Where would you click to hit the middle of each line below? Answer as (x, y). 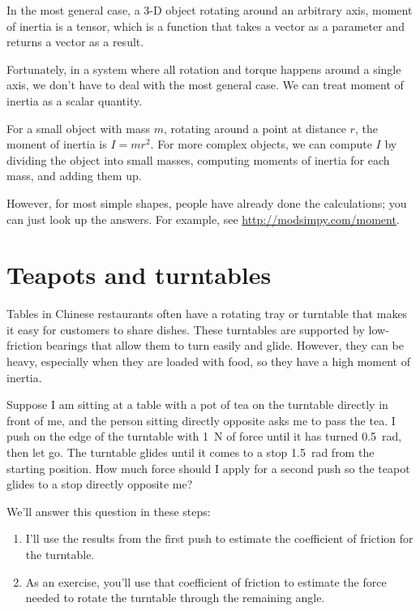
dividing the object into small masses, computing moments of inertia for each (198, 159)
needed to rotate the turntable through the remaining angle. (175, 598)
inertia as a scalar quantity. (75, 100)
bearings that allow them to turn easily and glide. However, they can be (225, 345)
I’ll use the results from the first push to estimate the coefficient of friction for (219, 538)
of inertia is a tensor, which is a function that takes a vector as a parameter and (206, 26)
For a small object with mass (79, 128)
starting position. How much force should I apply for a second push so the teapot (208, 468)
